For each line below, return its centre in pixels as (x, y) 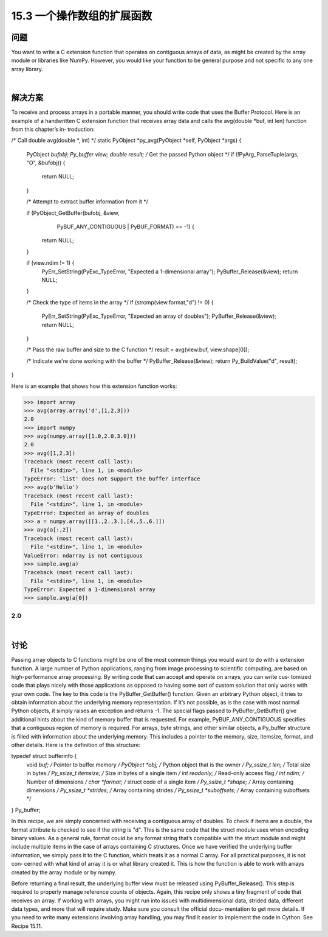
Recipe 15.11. (27, 926)
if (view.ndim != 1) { (50, 263)
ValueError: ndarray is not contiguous (83, 555)
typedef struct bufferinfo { (44, 756)
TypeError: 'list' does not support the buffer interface (112, 479)
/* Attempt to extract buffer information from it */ (87, 202)
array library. (27, 69)
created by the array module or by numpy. (64, 872)
